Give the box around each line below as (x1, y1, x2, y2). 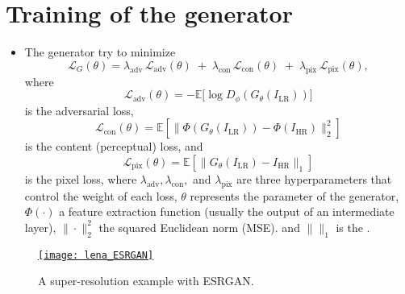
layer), (24, 218, 56, 235)
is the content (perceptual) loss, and (24, 138, 203, 155)
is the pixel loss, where (24, 170, 137, 187)
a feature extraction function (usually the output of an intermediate (59, 203, 395, 220)
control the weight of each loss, (24, 187, 177, 204)
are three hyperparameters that (236, 170, 392, 187)
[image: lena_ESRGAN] (38, 249, 154, 261)
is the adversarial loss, (24, 101, 134, 118)
